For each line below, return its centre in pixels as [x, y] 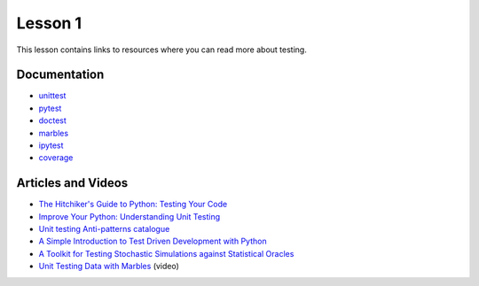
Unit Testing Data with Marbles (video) [109, 267]
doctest [52, 120]
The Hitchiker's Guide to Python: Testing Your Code [133, 205]
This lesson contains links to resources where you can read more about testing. [162, 50]
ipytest [51, 145]
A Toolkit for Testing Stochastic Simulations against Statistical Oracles [166, 253]
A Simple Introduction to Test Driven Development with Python [153, 241]
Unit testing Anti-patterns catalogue [104, 229]
